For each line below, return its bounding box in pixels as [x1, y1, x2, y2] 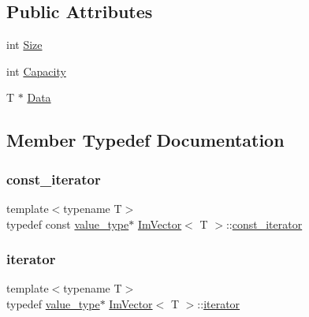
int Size [6, 36, 43, 53]
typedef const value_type [6, 215, 129, 232]
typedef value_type [6, 295, 100, 311]
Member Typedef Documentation [6, 128, 285, 152]
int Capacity [6, 62, 66, 79]
